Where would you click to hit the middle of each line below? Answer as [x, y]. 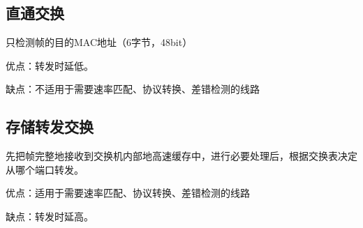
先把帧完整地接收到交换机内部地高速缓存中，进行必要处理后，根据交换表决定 [181, 156]
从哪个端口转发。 [45, 169]
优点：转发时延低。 [50, 65]
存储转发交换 [50, 127]
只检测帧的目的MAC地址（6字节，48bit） [99, 42]
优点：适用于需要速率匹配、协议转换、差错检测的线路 [128, 193]
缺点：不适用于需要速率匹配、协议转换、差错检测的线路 [133, 89]
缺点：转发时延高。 [50, 216]
